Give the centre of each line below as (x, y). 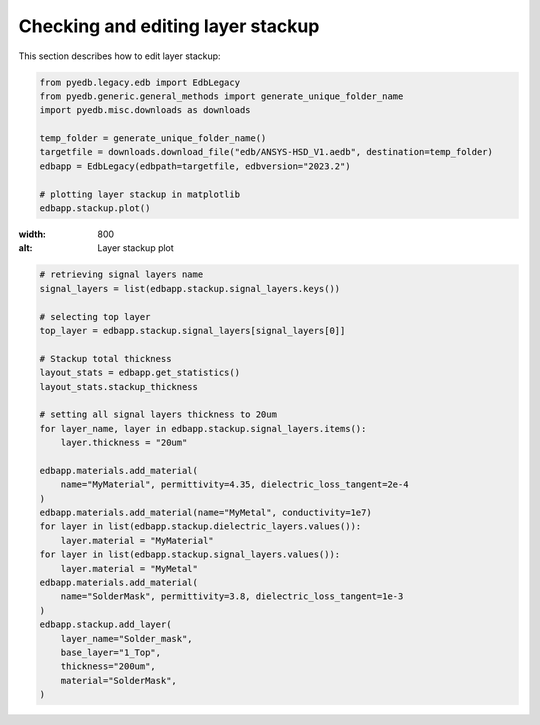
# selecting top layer (95, 316)
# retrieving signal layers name (121, 274)
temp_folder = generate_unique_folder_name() (153, 138)
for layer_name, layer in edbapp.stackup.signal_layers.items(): (203, 428)
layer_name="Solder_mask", (127, 638)
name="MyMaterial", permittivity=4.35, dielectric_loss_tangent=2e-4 (234, 484)
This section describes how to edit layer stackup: (119, 56)
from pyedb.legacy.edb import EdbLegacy (139, 82)
